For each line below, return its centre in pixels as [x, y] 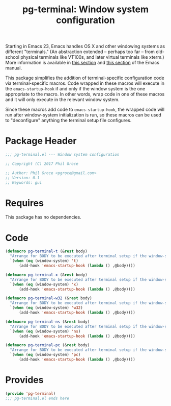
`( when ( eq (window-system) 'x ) [44, 284]
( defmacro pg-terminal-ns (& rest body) [48, 322]
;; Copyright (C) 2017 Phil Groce [42, 164]
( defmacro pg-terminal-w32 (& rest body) [49, 298]
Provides [24, 380]
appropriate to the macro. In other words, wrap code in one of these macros [85, 94]
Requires [25, 203]
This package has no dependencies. [43, 217]
